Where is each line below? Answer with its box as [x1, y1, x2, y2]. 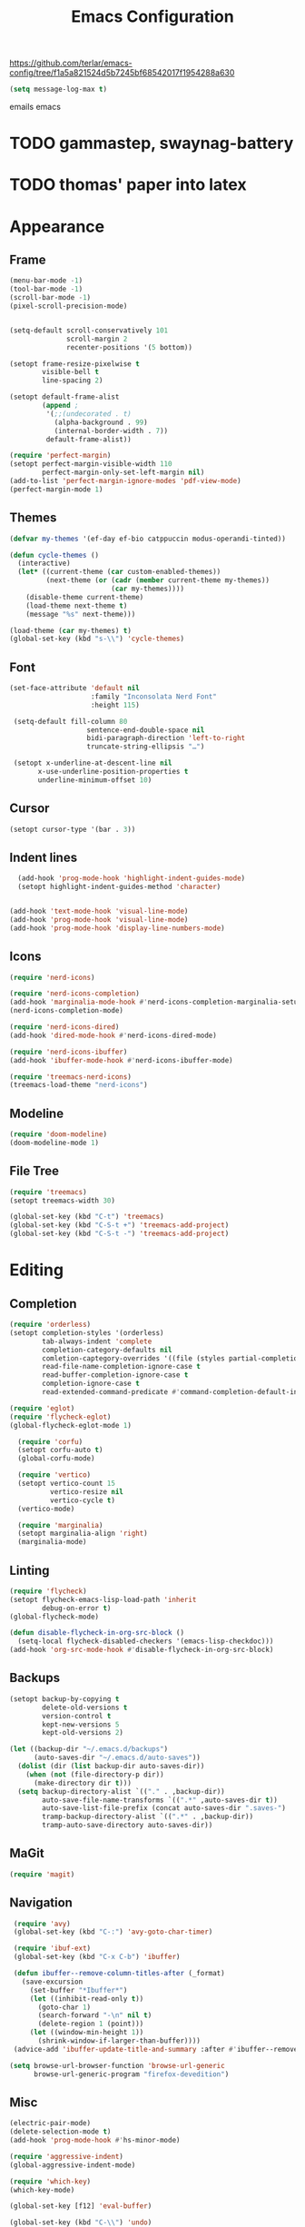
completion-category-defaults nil [42, 1345, 172, 1354]
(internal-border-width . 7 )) [54, 426, 169, 435]
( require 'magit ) [9, 1869, 75, 1879]
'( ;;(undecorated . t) [45, 409, 132, 419]
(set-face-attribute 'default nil [9, 684, 141, 693]
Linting [9, 1562, 50, 1578]
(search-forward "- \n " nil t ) [37, 2011, 152, 2020]
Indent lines [9, 849, 78, 865]
